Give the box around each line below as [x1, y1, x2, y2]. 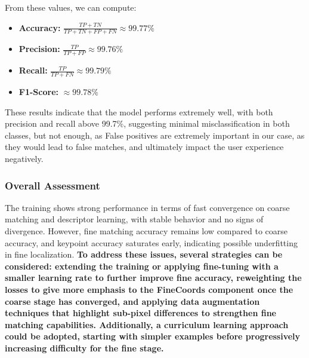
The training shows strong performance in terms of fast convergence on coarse [5, 201, 290, 213]
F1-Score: [18, 85, 58, 98]
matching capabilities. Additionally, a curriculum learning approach [5, 318, 289, 331]
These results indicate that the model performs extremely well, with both [5, 105, 273, 118]
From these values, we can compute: [5, 1, 137, 13]
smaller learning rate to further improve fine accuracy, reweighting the [5, 271, 302, 284]
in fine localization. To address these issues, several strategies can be [5, 248, 283, 261]
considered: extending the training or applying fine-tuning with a [5, 259, 279, 272]
